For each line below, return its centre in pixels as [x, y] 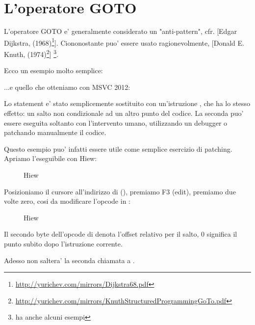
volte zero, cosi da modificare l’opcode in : [67, 201]
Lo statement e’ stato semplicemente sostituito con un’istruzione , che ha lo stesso [127, 103]
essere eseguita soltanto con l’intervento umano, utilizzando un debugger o [116, 122]
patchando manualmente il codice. [55, 132]
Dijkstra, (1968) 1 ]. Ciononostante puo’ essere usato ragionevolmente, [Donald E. [124, 42]
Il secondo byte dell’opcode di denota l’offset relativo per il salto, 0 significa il [121, 234]
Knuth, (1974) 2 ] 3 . [31, 53]
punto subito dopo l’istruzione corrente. [63, 243]
